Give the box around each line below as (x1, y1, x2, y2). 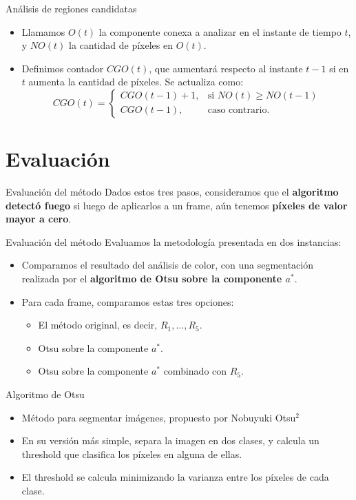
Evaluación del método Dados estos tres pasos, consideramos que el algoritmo (6, 185, 339, 199)
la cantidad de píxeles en (68, 38, 173, 52)
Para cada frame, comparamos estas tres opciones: (21, 294, 234, 309)
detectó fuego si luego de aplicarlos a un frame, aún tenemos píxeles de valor (6, 198, 348, 212)
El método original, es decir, (38, 317, 158, 332)
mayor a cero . (6, 211, 72, 226)
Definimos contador (21, 61, 104, 75)
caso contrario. (207, 105, 270, 116)
